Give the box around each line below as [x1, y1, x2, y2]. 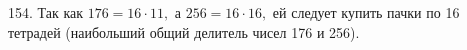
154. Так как [8, 2, 84, 22]
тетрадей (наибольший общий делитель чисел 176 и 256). [8, 21, 360, 42]
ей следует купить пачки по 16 [272, 2, 460, 22]
